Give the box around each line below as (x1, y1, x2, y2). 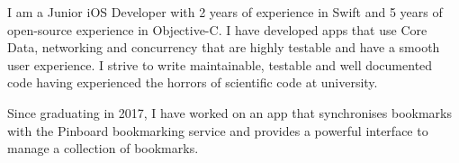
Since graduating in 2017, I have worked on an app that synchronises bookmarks (7, 103, 452, 122)
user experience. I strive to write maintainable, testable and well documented (7, 55, 433, 74)
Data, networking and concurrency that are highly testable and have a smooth (7, 38, 440, 57)
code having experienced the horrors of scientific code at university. (7, 73, 378, 92)
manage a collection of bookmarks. (7, 139, 199, 158)
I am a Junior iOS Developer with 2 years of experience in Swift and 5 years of (7, 3, 443, 21)
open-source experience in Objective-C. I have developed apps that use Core (7, 20, 427, 39)
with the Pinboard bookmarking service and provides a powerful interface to (7, 121, 428, 140)
